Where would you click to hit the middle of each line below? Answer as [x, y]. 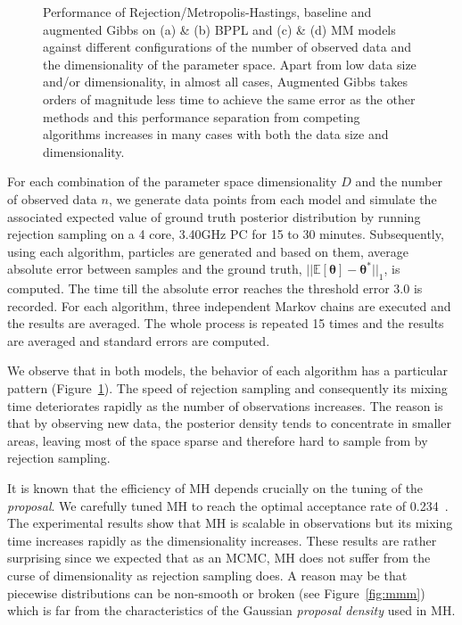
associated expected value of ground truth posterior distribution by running [214, 216]
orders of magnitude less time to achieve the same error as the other [229, 99]
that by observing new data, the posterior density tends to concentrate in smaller [229, 423]
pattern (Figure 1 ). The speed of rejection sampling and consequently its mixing [227, 388]
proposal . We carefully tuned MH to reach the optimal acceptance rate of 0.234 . [228, 505]
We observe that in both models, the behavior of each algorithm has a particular [227, 370]
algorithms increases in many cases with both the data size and [216, 134]
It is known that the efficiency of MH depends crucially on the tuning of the [215, 488]
